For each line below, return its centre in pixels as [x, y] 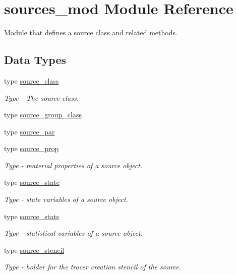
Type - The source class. [41, 97]
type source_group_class [43, 115]
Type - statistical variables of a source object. [73, 233]
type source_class [32, 80]
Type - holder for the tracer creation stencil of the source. [93, 267]
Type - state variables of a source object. [66, 199]
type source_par [29, 131]
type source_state [32, 182]
